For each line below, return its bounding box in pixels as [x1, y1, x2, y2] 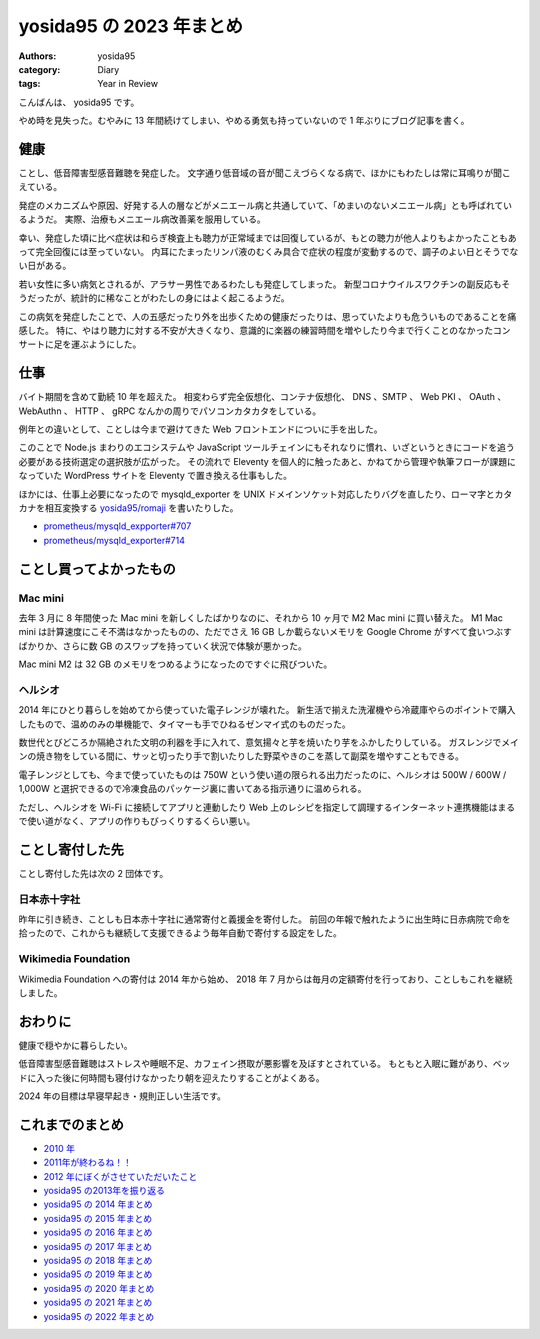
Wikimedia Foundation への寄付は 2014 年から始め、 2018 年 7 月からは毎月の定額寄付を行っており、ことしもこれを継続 [18, 973, 513, 985]
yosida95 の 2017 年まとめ [43, 1240, 152, 1252]
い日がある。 [18, 260, 72, 272]
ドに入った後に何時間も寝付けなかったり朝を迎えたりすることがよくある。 [18, 1071, 325, 1084]
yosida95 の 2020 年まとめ [43, 1282, 155, 1294]
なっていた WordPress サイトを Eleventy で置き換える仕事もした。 [18, 470, 293, 482]
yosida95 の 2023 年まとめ [18, 15, 244, 37]
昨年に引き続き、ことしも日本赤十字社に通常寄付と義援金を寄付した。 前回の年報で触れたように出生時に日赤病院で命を [18, 913, 511, 925]
